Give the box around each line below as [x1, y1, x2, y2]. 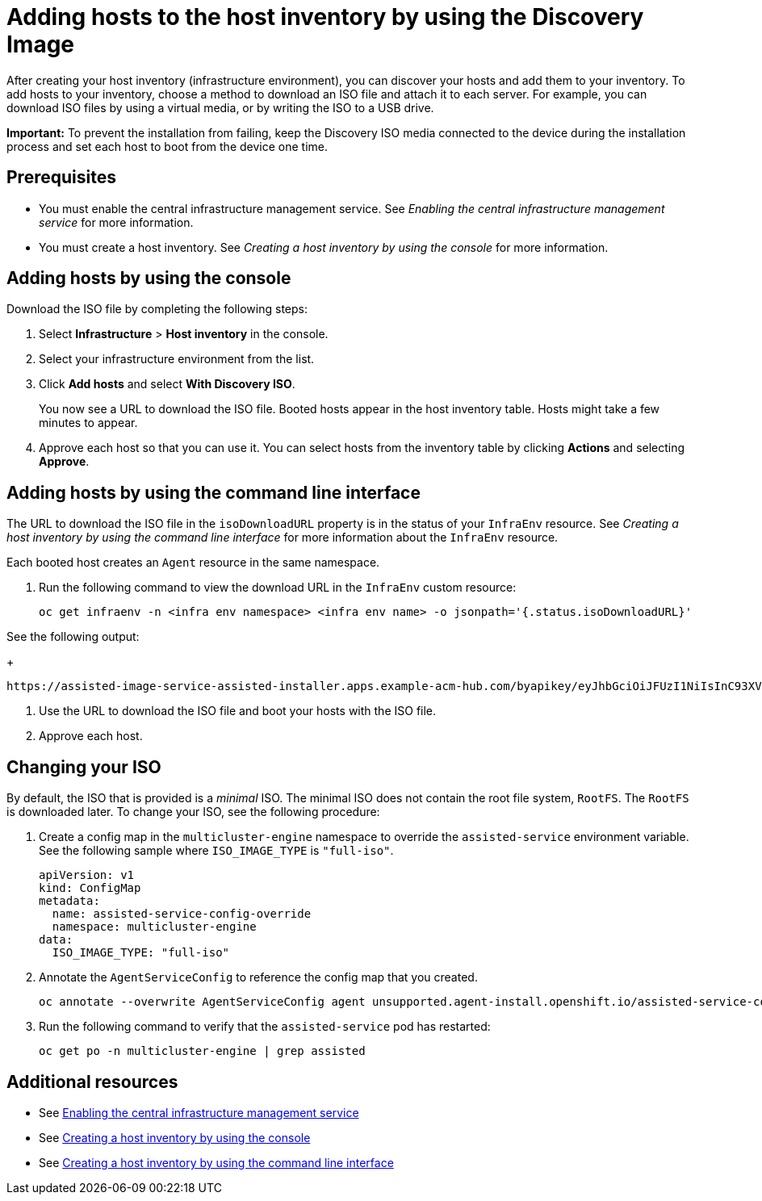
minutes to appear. [39, 416, 138, 430]
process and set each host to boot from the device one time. [6, 139, 328, 153]
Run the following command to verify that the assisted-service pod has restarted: [39, 1019, 491, 1034]
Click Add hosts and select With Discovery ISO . [39, 377, 295, 391]
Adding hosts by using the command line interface [6, 482, 421, 503]
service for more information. [39, 215, 194, 229]
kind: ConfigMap [39, 881, 141, 895]
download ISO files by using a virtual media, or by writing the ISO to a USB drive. [6, 100, 434, 115]
